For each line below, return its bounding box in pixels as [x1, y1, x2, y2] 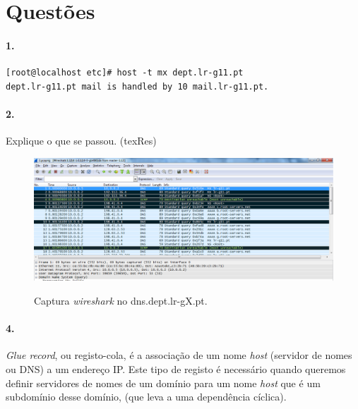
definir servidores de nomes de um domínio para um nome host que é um [6, 375, 321, 390]
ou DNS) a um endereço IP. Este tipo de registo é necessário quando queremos [6, 362, 346, 377]
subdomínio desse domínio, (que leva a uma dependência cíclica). [6, 389, 287, 404]
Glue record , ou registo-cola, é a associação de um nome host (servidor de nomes [6, 348, 352, 362]
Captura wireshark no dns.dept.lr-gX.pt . [34, 293, 208, 308]
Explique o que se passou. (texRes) [6, 133, 157, 148]
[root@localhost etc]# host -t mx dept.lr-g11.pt [6, 68, 244, 78]
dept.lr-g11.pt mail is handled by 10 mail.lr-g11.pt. [6, 81, 269, 92]
